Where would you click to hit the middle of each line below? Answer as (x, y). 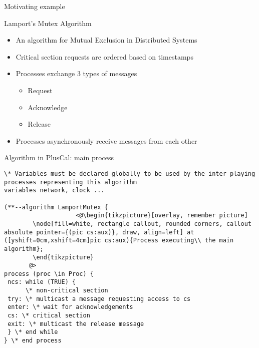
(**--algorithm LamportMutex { (56, 207)
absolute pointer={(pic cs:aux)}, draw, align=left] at (99, 232)
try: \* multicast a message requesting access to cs (99, 299)
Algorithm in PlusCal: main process (59, 157)
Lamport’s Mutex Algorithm (48, 23)
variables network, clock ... (54, 191)
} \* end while (33, 332)
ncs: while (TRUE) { (42, 282)
